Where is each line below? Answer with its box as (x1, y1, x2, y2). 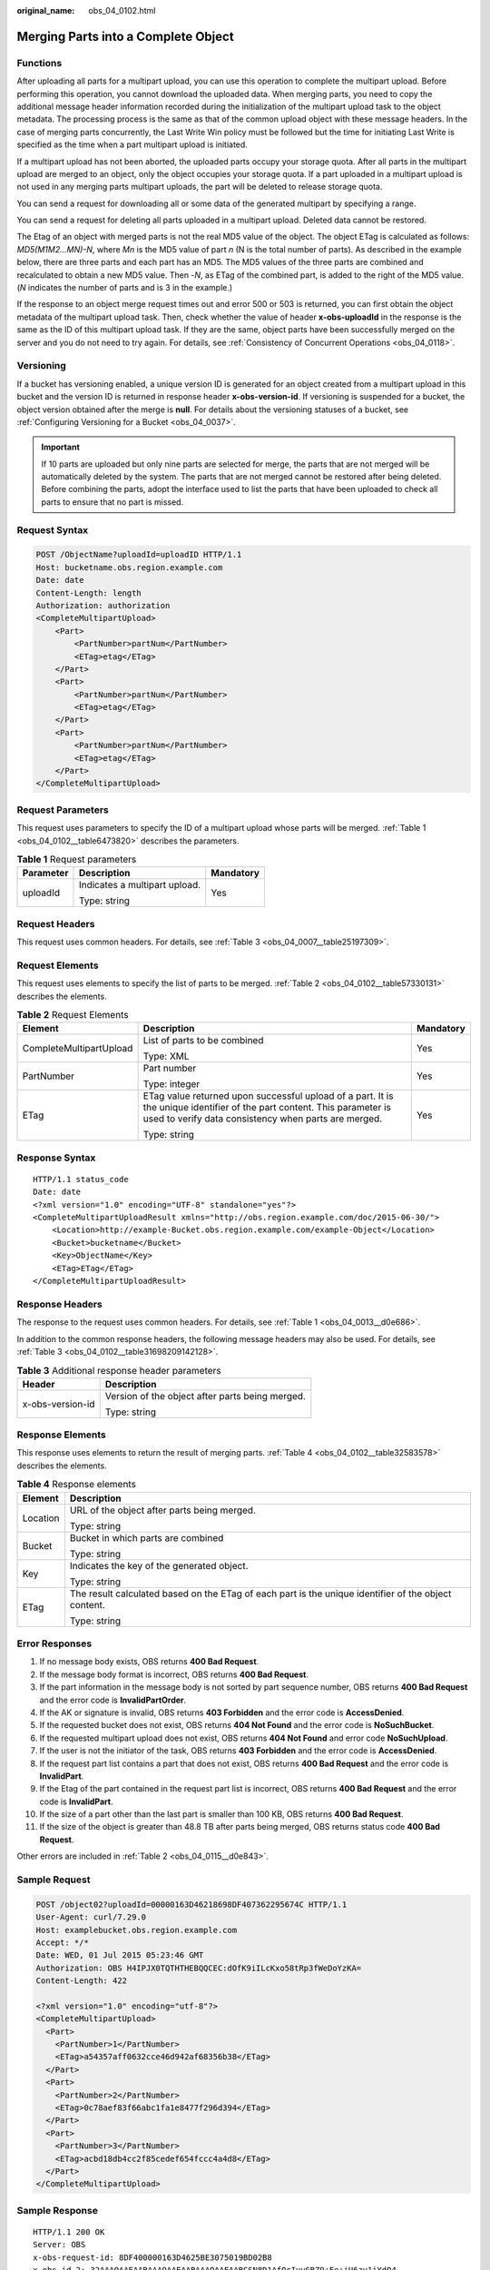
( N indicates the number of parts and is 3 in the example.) (16, 282, 233, 293)
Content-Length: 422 (35, 1976, 127, 1986)
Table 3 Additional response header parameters (16, 1364, 221, 1377)
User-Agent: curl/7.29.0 (35, 1912, 147, 1922)
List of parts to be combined (142, 1034, 264, 1047)
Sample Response (16, 2204, 99, 2216)
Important (41, 441, 81, 453)
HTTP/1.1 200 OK (33, 2226, 105, 2237)
